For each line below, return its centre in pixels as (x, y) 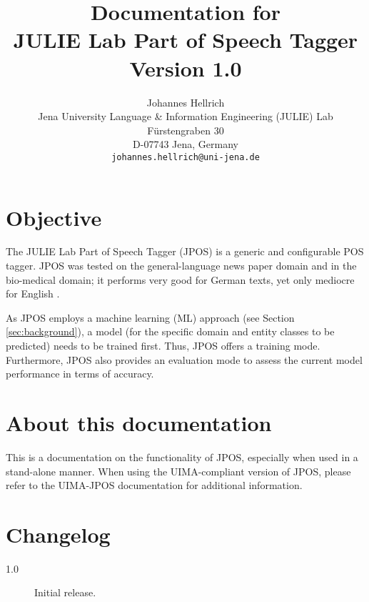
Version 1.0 (186, 68)
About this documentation (139, 423)
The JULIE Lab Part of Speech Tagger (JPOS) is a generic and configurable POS (185, 251)
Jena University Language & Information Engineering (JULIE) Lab (186, 116)
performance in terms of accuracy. (80, 374)
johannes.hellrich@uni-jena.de (186, 157)
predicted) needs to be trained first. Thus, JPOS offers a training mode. (163, 346)
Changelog (58, 534)
